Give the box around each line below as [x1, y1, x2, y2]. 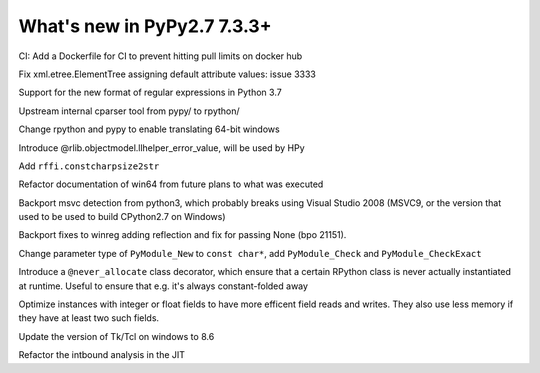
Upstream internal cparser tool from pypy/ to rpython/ [18, 105, 240, 117]
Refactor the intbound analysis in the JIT [18, 349, 185, 361]
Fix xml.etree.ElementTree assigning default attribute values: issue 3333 [18, 68, 317, 80]
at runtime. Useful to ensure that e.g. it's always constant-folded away [18, 280, 309, 292]
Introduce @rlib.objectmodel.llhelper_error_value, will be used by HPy [18, 141, 305, 154]
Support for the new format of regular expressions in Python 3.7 [18, 86, 282, 99]
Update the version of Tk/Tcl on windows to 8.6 [18, 330, 215, 342]
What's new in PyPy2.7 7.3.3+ [18, 15, 272, 37]
